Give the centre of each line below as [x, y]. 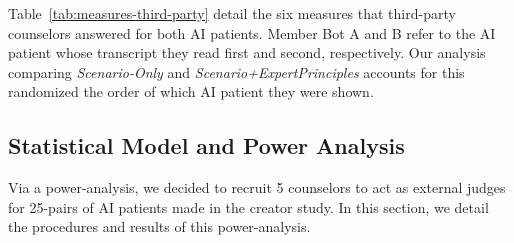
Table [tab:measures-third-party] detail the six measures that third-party [232, 13]
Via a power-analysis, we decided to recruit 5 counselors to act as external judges [257, 187]
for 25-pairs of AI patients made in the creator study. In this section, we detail [248, 206]
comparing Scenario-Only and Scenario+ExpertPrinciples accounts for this [236, 71]
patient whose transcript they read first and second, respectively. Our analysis [247, 52]
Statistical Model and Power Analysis [206, 145]
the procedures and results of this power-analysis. [159, 226]
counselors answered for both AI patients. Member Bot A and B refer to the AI [252, 32]
